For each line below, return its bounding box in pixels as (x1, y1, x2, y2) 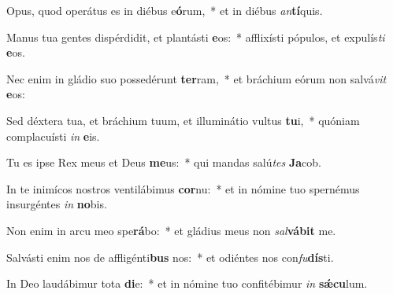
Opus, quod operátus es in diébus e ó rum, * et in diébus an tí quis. (6, 2, 323, 18)
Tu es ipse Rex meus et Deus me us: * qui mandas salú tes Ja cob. (6, 154, 322, 171)
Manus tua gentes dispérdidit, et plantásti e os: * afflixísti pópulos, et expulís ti (6, 28, 385, 45)
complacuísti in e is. (6, 127, 100, 144)
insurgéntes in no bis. (6, 196, 107, 212)
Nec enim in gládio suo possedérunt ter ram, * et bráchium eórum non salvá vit (6, 70, 387, 86)
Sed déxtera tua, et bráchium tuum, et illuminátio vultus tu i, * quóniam (6, 112, 360, 128)
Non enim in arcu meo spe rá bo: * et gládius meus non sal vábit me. (6, 222, 336, 238)
